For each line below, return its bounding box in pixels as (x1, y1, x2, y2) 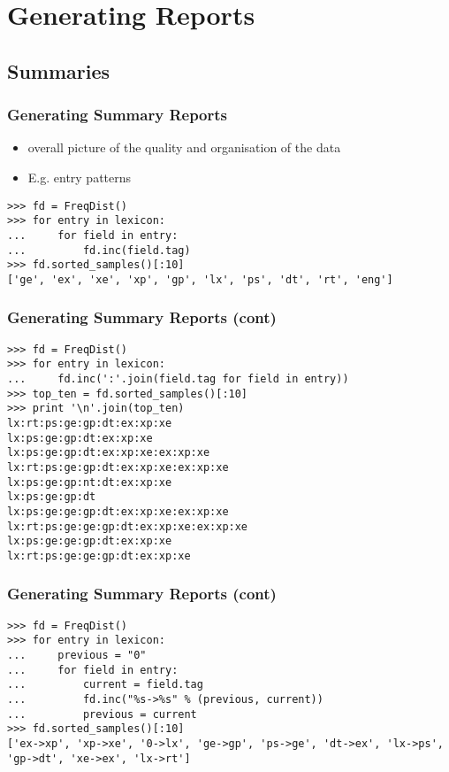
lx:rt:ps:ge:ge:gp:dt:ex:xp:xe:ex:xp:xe (7, 520, 248, 533)
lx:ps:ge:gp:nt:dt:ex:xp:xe (7, 475, 172, 489)
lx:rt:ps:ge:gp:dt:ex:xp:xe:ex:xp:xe (7, 460, 229, 474)
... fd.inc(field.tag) (7, 243, 191, 257)
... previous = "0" (7, 649, 147, 662)
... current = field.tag (7, 678, 203, 691)
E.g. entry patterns (27, 167, 132, 186)
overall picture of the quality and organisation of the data (27, 138, 341, 157)
